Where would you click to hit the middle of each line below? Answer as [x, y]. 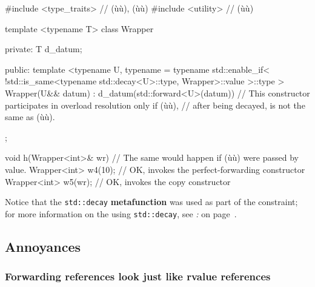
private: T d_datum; [44, 49]
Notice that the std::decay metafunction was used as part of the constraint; [151, 202]
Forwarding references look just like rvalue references [138, 276]
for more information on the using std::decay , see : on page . [121, 213]
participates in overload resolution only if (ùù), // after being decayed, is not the [155, 105]
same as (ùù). [30, 117]
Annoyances [43, 246]
